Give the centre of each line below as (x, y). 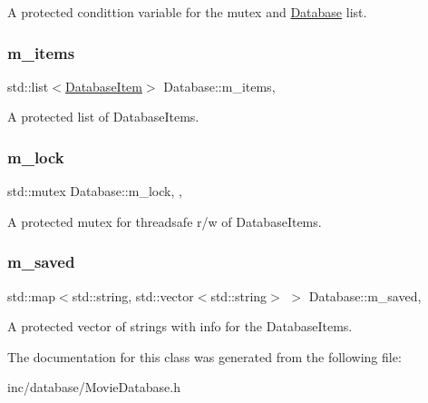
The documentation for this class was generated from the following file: (204, 356)
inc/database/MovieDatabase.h (94, 387)
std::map (31, 295)
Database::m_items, (219, 86)
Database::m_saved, (365, 295)
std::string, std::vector (133, 295)
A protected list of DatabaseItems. (103, 117)
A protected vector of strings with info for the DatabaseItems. (180, 326)
